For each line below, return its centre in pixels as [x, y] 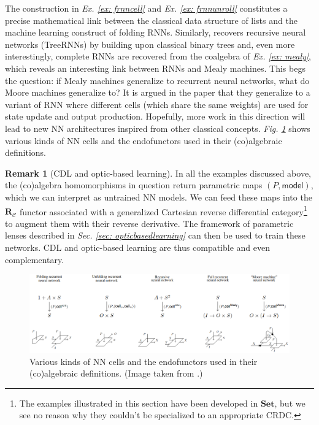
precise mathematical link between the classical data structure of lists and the [151, 20]
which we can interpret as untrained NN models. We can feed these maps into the [159, 197]
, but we [290, 403]
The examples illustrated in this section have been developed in [139, 403]
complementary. [35, 259]
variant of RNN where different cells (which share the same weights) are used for [157, 104]
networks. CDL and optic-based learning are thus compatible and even [138, 247]
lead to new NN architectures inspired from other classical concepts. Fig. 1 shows [158, 128]
